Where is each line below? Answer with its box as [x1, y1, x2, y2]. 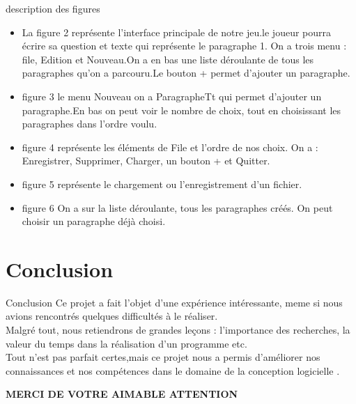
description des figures [6, 1, 100, 15]
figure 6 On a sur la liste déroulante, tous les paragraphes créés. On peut [22, 200, 333, 215]
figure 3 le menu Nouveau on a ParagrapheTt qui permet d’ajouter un [22, 88, 322, 103]
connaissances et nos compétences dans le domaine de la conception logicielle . [6, 363, 340, 378]
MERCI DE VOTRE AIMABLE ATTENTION [6, 387, 238, 401]
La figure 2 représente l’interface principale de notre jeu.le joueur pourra [22, 24, 332, 39]
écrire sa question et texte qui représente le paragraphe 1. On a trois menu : [22, 38, 347, 53]
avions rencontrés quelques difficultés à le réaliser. [6, 309, 218, 323]
